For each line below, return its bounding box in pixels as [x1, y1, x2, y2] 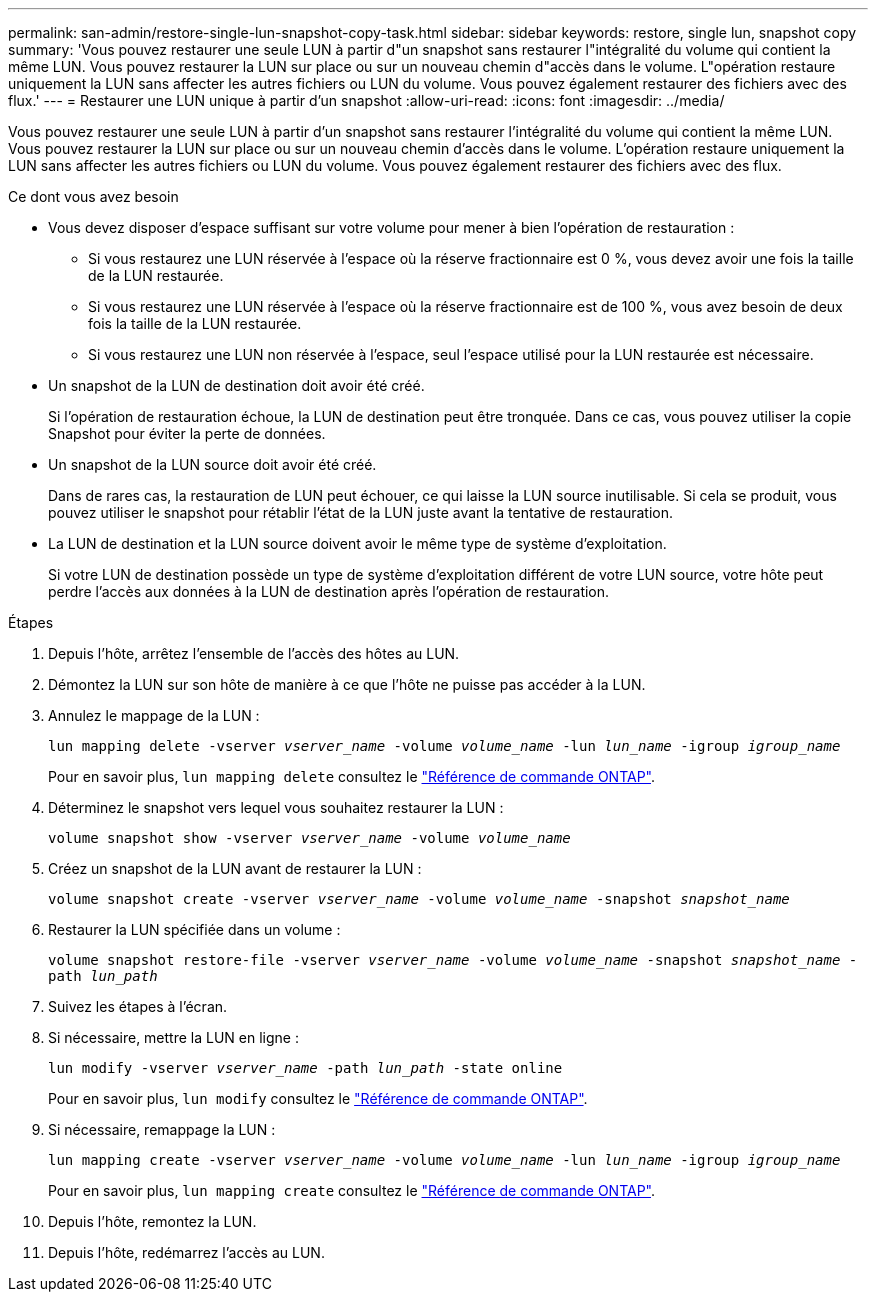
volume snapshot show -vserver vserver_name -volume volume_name [48, 830, 571, 846]
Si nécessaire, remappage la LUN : [48, 1121, 276, 1138]
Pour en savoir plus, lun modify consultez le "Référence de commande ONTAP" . [48, 1090, 588, 1107]
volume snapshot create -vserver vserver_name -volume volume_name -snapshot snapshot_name [48, 891, 790, 907]
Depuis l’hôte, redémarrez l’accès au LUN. [48, 1244, 325, 1261]
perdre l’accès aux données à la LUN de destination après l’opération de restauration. [48, 583, 610, 600]
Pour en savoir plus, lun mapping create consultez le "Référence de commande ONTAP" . [48, 1182, 656, 1199]
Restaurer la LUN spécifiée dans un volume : [48, 921, 341, 938]
